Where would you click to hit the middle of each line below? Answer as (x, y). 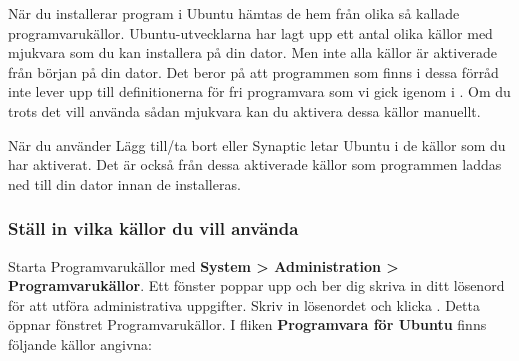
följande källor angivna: (80, 343)
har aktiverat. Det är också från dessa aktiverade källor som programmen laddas (255, 164)
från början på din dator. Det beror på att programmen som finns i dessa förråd (253, 71)
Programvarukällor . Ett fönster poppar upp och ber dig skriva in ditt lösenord (256, 285)
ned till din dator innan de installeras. (124, 183)
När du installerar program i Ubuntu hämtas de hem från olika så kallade (234, 13)
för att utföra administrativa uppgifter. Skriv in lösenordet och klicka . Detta (244, 304)
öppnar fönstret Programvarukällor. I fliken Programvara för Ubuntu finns (247, 324)
